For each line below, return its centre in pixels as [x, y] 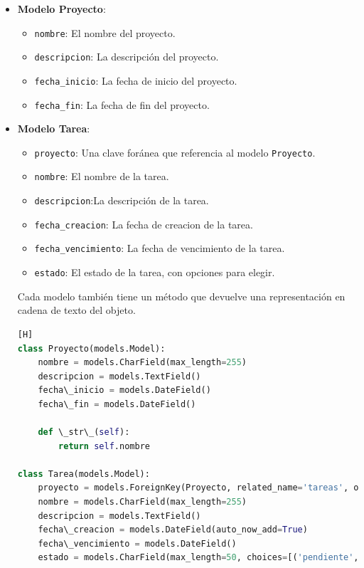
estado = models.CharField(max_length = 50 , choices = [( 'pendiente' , [198, 558]
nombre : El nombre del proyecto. [105, 32]
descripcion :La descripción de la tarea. [122, 200]
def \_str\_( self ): [84, 432]
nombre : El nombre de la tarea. [102, 176]
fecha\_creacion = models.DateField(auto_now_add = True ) [173, 530]
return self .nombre [104, 446]
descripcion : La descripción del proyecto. [127, 57]
